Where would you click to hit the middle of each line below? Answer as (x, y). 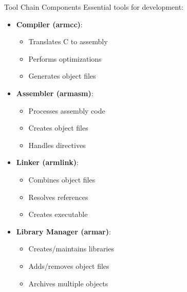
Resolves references (58, 197)
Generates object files (62, 76)
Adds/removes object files (69, 266)
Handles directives (57, 145)
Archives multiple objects (68, 283)
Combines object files (62, 179)
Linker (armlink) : (47, 162)
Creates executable (58, 214)
